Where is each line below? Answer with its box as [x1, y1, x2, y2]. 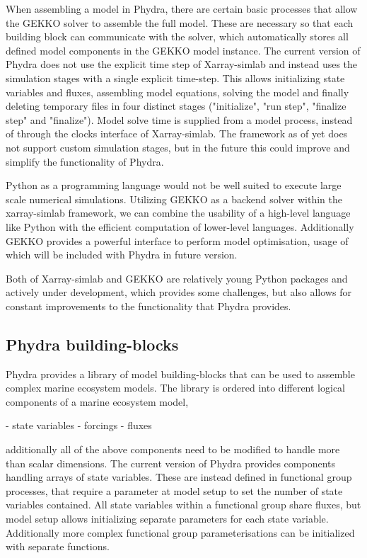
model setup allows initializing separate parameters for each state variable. [6, 511, 329, 526]
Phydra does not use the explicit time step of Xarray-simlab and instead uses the [6, 57, 358, 72]
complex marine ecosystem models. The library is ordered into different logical [6, 380, 346, 395]
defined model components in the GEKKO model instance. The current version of [6, 42, 361, 57]
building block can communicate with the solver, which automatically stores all [6, 29, 349, 44]
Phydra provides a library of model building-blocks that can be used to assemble [6, 366, 355, 381]
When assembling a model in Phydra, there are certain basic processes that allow [6, 1, 358, 16]
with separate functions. [6, 539, 110, 554]
